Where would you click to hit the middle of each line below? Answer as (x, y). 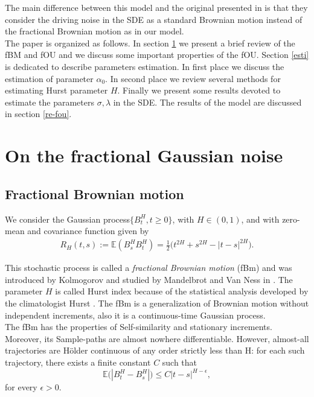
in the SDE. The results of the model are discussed (207, 102)
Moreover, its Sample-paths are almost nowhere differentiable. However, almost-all (157, 338)
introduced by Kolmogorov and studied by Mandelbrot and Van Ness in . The (149, 279)
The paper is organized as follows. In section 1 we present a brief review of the (150, 43)
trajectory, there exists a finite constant (78, 362)
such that (180, 362)
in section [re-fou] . (38, 114)
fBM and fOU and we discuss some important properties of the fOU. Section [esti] (157, 55)
